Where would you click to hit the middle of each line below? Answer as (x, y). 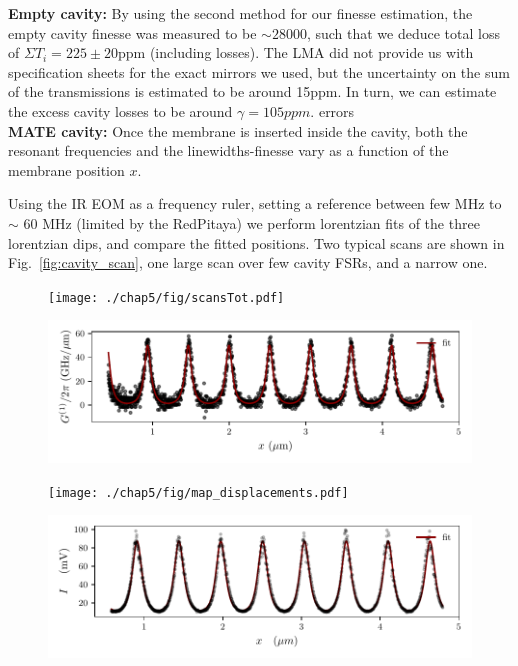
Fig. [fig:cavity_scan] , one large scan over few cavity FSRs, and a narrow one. (248, 262)
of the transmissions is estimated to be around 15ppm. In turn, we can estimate (252, 91)
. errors (332, 110)
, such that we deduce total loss (403, 32)
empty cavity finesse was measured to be (132, 32)
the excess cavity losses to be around (120, 110)
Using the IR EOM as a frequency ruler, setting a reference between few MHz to (255, 203)
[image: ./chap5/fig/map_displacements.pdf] (198, 492)
